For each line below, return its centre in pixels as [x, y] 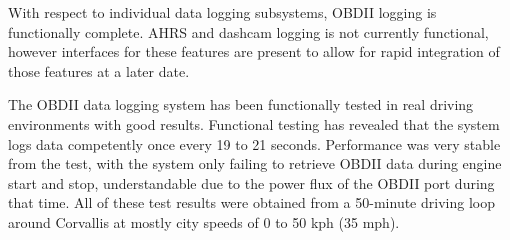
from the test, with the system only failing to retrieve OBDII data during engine [255, 163]
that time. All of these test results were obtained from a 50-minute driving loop [251, 202]
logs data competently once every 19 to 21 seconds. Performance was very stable [254, 143]
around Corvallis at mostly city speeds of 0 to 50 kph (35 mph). [204, 221]
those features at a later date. [99, 70]
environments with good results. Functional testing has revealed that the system [254, 123]
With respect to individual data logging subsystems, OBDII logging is [222, 12]
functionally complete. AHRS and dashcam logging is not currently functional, [248, 31]
